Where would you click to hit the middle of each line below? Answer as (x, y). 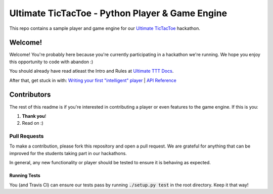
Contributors (30, 95)
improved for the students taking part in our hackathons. (68, 153)
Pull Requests (27, 136)
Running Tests (25, 176)
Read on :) (33, 123)
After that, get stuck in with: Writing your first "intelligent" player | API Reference (93, 80)
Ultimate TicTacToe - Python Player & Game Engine (118, 13)
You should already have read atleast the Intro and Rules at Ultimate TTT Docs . (92, 71)
